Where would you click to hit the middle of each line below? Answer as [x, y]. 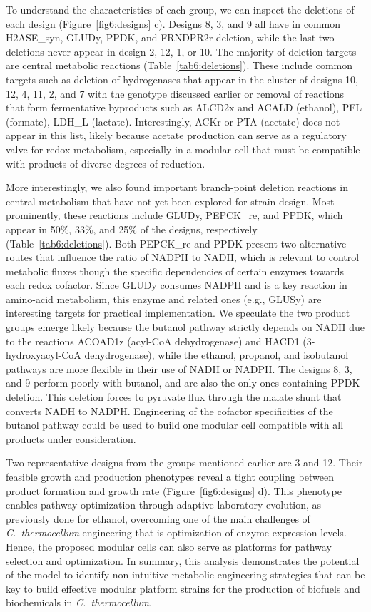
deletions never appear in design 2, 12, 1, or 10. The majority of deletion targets [181, 51]
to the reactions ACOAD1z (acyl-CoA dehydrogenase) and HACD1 [153, 341]
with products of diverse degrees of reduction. [106, 163]
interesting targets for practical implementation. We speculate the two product [178, 313]
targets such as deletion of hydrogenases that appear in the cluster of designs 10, [182, 79]
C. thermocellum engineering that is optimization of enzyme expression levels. [176, 532]
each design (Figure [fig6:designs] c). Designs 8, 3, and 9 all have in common [173, 23]
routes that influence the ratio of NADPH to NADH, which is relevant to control [183, 257]
